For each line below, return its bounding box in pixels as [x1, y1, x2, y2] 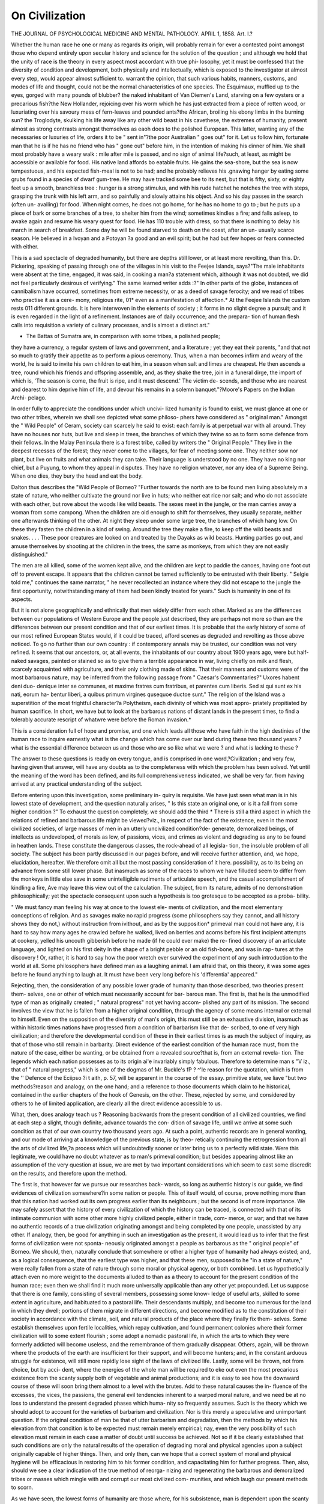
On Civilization [11, 9, 86, 22]
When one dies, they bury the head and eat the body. [11, 472, 143, 479]
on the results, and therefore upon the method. [11, 1170, 127, 1177]
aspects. [11, 596, 32, 603]
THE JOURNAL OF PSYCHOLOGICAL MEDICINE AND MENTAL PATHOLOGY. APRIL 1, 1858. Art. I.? [11, 30, 253, 37]
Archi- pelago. [11, 394, 47, 401]
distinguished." [11, 550, 48, 558]
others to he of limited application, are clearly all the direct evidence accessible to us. [11, 1100, 223, 1107]
